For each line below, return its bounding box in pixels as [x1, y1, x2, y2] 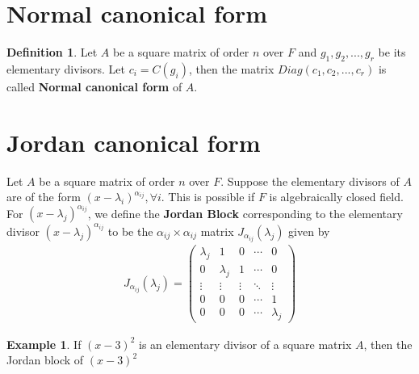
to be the [107, 222, 153, 239]
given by [288, 222, 330, 239]
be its [378, 44, 406, 61]
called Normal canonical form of [6, 78, 182, 95]
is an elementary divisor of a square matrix [139, 335, 352, 352]
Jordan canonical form [6, 125, 261, 158]
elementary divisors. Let [6, 60, 126, 77]
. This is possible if [161, 188, 255, 205]
